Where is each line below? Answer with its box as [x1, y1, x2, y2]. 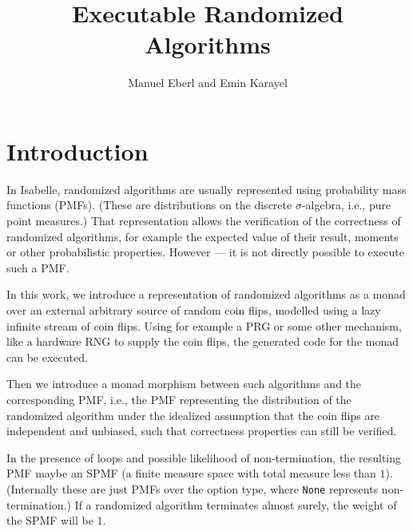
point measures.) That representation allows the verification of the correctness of [6, 212, 401, 229]
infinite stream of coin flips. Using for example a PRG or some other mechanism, [6, 317, 402, 334]
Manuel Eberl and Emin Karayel [128, 74, 288, 91]
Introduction [6, 134, 149, 167]
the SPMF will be [6, 512, 93, 529]
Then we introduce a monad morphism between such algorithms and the [6, 375, 362, 392]
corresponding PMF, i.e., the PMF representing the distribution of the [6, 390, 351, 407]
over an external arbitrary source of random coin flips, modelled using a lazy [6, 302, 381, 318]
